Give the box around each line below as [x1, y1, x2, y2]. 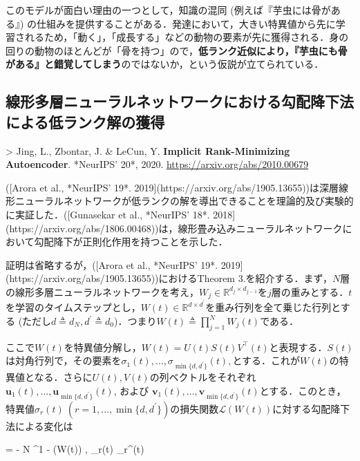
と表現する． [269, 339, 328, 354]
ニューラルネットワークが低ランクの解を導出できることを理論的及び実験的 [15, 194, 354, 208]
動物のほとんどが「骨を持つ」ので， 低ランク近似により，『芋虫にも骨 [34, 43, 348, 57]
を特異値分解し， [64, 339, 142, 354]
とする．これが [232, 353, 301, 368]
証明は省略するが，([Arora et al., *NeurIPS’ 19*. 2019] [6, 257, 243, 272]
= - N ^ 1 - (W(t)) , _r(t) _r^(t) [6, 442, 144, 456]
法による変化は [6, 418, 73, 433]
